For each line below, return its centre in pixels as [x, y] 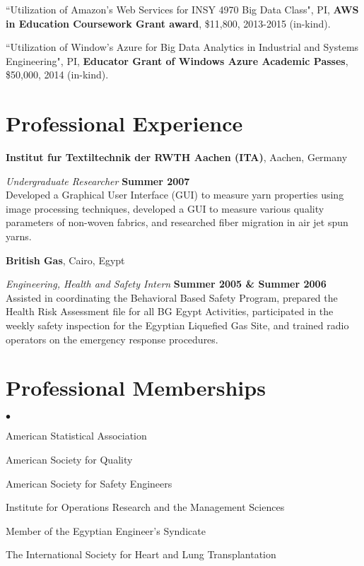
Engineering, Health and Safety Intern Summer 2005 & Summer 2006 [166, 284]
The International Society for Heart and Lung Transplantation [141, 554]
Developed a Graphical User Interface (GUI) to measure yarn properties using [175, 195]
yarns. [19, 236]
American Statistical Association [76, 436]
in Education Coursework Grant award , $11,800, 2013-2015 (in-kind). [168, 23]
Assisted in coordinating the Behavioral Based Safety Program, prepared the [172, 297]
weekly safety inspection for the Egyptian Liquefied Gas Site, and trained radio [177, 325]
